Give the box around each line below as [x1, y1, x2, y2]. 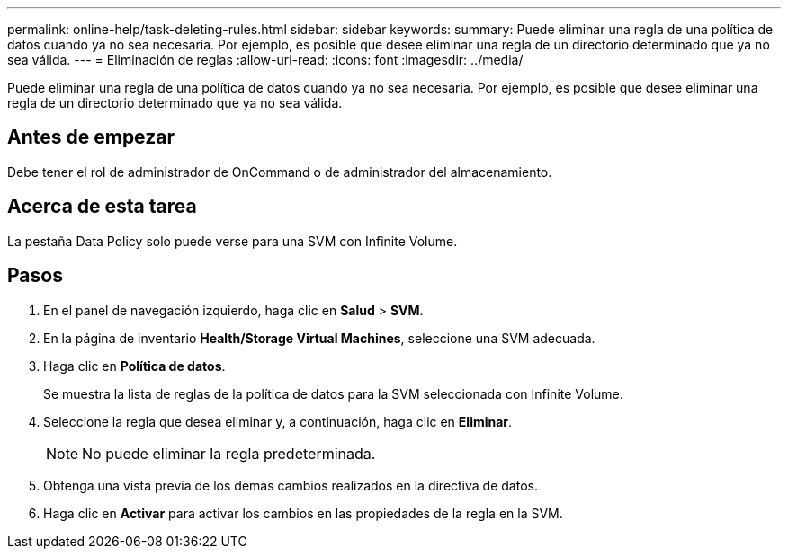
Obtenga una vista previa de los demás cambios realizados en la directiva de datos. [43, 477, 538, 493]
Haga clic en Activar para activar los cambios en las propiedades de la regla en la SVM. [43, 505, 563, 521]
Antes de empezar [7, 126, 175, 149]
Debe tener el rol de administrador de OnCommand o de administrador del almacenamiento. [7, 163, 552, 180]
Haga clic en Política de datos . [43, 357, 226, 374]
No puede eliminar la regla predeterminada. [82, 444, 376, 463]
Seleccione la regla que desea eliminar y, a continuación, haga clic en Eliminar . [43, 413, 513, 429]
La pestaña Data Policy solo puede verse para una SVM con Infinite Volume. [7, 233, 458, 249]
